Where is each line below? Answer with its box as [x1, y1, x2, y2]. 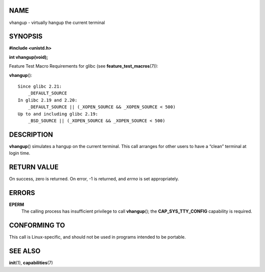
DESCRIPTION [9, 130, 53, 139]
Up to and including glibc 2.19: [18, 111, 98, 117]
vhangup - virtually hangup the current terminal [9, 20, 105, 25]
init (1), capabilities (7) [9, 260, 53, 266]
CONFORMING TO [9, 221, 65, 230]
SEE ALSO [9, 247, 41, 255]
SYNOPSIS [9, 32, 43, 41]
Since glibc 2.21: [18, 83, 62, 89]
